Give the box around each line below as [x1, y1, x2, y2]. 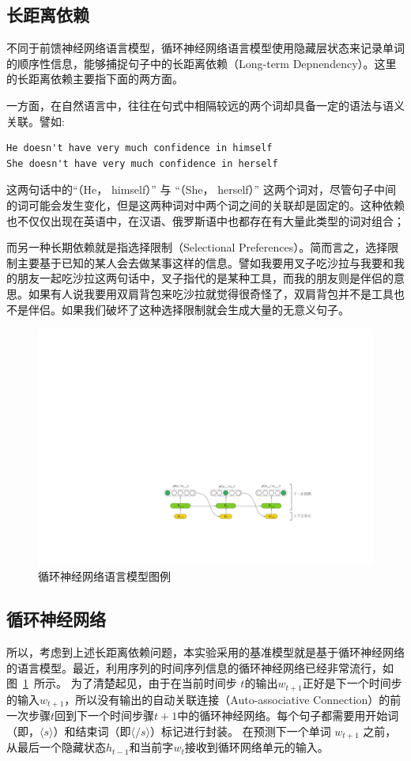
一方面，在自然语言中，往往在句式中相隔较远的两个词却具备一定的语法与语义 [6, 97, 405, 113]
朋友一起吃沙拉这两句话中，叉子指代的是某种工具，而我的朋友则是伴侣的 [17, 270, 394, 286]
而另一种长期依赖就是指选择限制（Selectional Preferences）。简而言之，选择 [6, 239, 388, 256]
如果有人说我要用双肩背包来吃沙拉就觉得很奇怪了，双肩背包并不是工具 [28, 285, 394, 301]
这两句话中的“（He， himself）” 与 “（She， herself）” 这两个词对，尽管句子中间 [6, 181, 396, 198]
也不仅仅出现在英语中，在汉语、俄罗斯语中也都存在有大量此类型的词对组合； [6, 212, 405, 229]
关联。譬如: [6, 112, 65, 129]
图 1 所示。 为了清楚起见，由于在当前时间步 [6, 675, 237, 691]
